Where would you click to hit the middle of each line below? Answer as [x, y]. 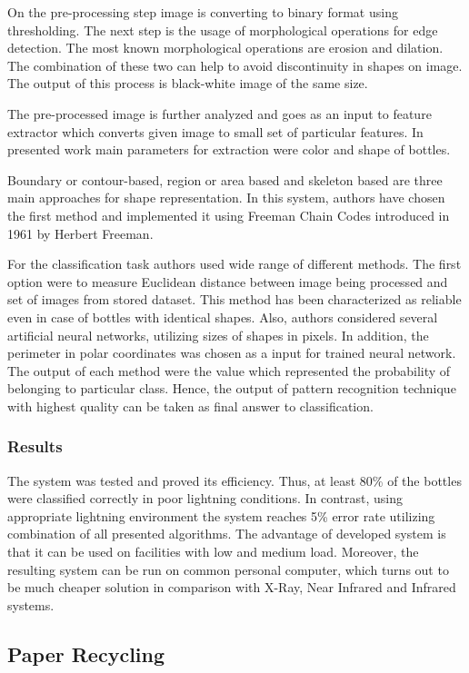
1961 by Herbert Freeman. [80, 233]
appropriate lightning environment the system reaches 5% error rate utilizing [221, 515]
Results [35, 446]
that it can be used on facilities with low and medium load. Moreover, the [213, 552]
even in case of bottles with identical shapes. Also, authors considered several [223, 317]
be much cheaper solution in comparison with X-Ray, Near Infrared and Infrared [232, 587]
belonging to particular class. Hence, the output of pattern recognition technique [232, 388]
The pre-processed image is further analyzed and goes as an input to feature [220, 113]
